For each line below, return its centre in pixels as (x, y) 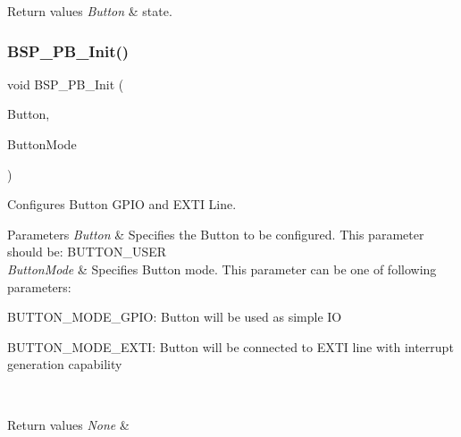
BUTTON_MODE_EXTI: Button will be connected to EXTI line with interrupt (230, 346)
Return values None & (68, 424)
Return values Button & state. (90, 11)
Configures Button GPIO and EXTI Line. (122, 204)
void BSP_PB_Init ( (66, 84)
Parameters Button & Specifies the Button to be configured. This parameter (216, 234)
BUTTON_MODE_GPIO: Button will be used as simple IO (175, 317)
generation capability (65, 364)
